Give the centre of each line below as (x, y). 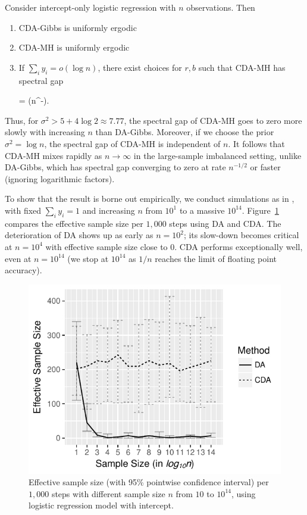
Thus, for (22, 120)
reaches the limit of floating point (216, 258)
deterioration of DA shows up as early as (79, 235)
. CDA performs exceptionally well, (239, 246)
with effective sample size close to (106, 246)
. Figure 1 (260, 210)
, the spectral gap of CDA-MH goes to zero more (213, 120)
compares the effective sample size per (74, 223)
